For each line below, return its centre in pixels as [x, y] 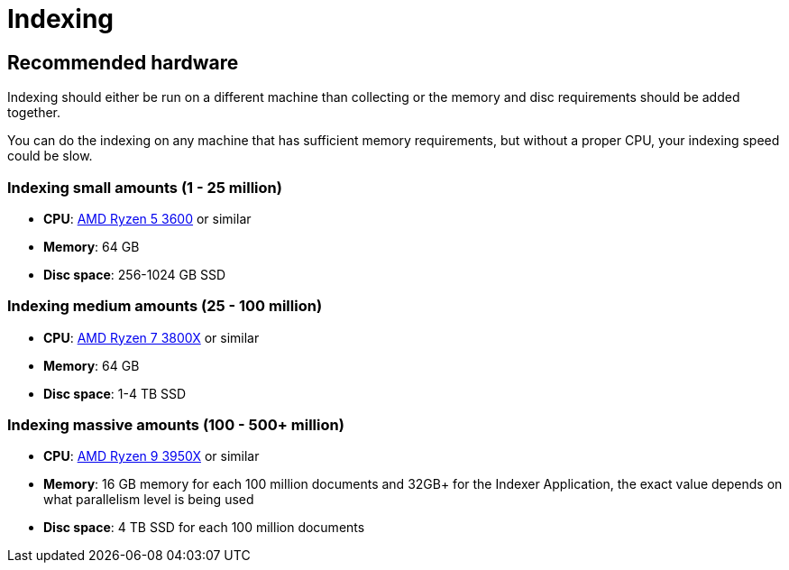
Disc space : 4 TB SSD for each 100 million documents [204, 528]
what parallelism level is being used [149, 500]
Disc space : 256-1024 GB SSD [135, 274]
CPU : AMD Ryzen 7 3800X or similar [151, 337]
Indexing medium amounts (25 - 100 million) [165, 306]
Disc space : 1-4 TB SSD [115, 393]
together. [34, 113]
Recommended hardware [123, 62]
